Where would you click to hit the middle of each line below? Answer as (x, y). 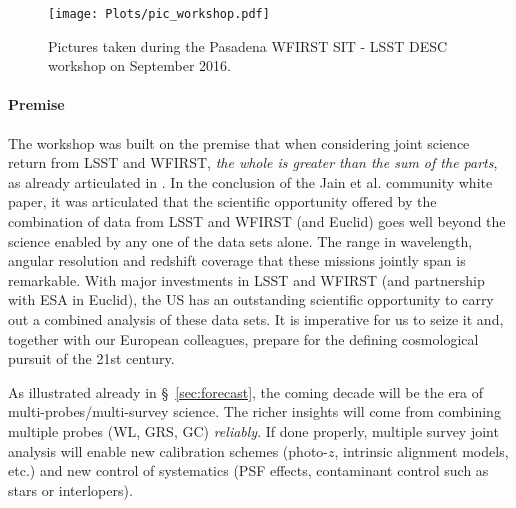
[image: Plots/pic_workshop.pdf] (159, 14)
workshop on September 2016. (139, 65)
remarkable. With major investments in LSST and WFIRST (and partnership (246, 279)
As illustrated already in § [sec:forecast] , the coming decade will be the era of (246, 391)
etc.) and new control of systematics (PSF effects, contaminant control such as (248, 470)
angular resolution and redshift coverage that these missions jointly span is (237, 260)
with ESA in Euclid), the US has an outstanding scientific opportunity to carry (251, 299)
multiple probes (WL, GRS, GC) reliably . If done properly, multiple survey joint (253, 430)
